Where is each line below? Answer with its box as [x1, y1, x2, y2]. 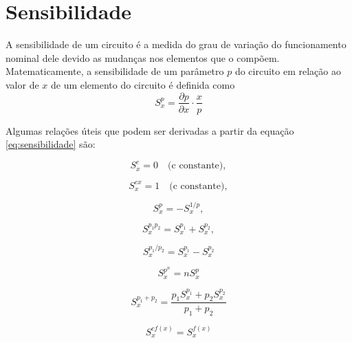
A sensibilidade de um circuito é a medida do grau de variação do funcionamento [5, 37, 346, 52]
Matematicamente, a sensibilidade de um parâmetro [5, 64, 224, 78]
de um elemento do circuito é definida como [50, 77, 235, 91]
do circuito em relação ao [234, 64, 341, 78]
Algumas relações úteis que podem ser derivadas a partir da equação [5, 123, 294, 137]
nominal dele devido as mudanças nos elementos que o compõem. [5, 50, 280, 65]
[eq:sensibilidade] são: [5, 137, 96, 151]
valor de [5, 77, 39, 91]
